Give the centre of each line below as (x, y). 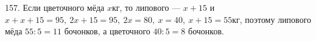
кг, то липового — (146, 7)
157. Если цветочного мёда (55, 7)
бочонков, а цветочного (107, 31)
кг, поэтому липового (272, 19)
